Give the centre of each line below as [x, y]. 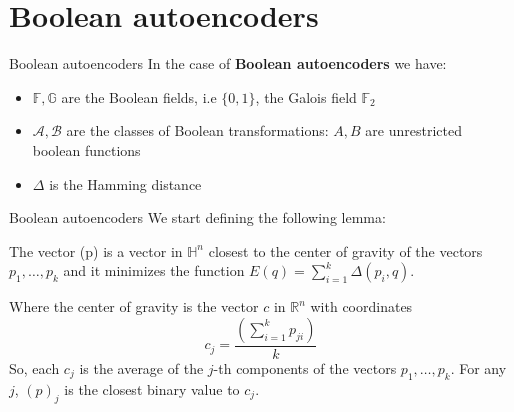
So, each [34, 367]
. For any [478, 367]
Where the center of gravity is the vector [134, 306]
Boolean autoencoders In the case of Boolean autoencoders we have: [228, 63]
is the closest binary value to [152, 388]
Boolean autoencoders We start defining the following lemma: [197, 217]
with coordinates [361, 306]
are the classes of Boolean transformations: [197, 130]
